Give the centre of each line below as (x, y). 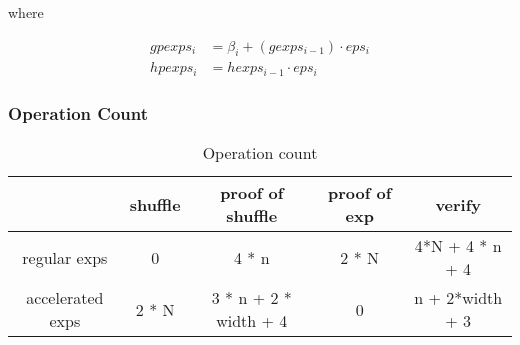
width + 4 (252, 321)
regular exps (65, 257)
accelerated (65, 298)
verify (458, 204)
